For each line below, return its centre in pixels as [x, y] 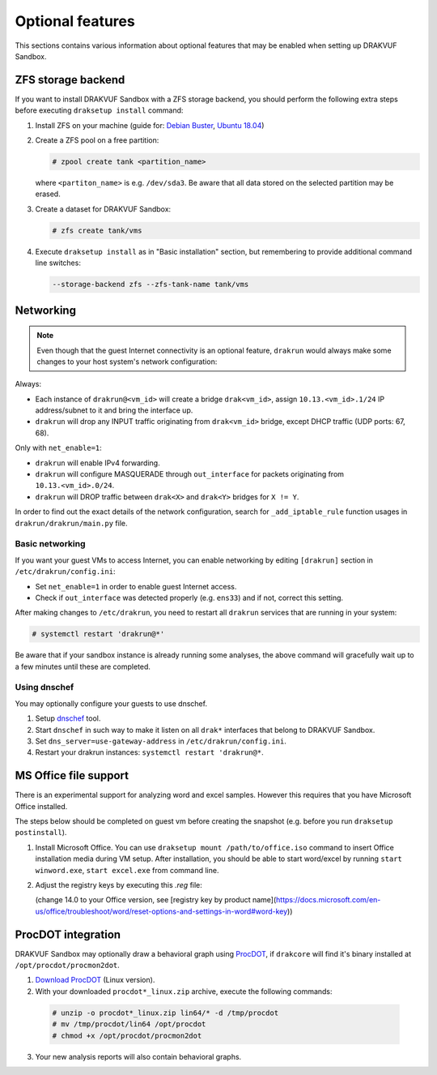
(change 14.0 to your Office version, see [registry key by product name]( [156, 900]
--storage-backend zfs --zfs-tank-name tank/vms [151, 285]
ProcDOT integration [68, 934]
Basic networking [50, 544]
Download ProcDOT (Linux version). [95, 980]
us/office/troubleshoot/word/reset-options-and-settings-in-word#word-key [161, 911]
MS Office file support [72, 775]
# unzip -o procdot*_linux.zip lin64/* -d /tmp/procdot [165, 1013]
